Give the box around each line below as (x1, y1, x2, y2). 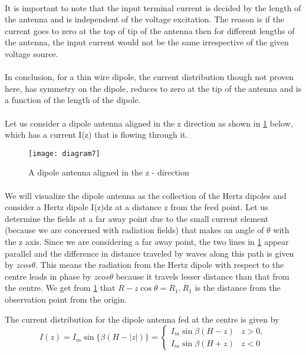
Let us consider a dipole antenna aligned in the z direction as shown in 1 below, (5, 117, 293, 129)
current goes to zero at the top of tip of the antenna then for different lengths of (5, 24, 295, 37)
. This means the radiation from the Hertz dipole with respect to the (35, 258, 284, 271)
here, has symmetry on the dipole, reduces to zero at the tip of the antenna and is (5, 82, 302, 94)
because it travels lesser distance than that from (116, 270, 289, 282)
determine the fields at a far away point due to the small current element (5, 212, 269, 224)
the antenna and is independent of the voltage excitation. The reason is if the (5, 13, 284, 25)
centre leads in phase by (5, 270, 91, 282)
